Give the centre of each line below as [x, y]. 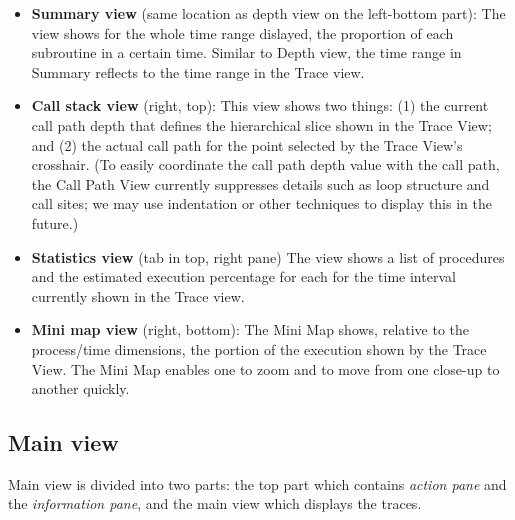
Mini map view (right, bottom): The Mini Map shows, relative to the [250, 329]
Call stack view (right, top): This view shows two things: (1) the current [260, 105]
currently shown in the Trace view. [138, 295]
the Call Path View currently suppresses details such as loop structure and [260, 183]
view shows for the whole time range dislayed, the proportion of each [242, 32]
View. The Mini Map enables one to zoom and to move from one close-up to [265, 368]
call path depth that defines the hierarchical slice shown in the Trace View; [261, 124]
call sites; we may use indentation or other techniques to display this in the [261, 203]
